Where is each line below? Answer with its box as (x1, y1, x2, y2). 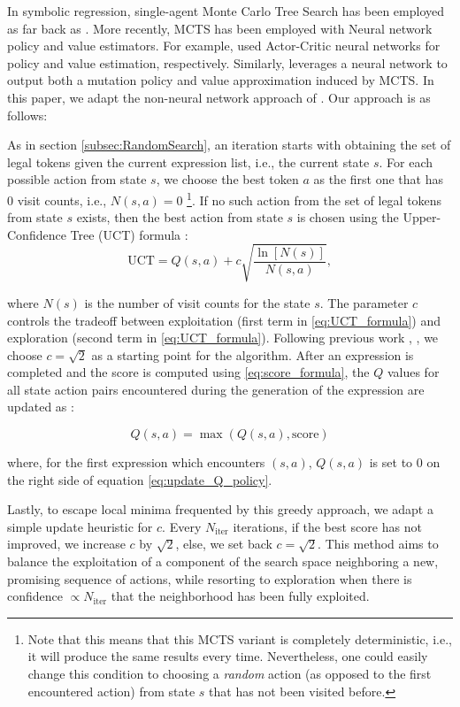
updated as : (7, 397, 74, 416)
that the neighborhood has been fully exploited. (111, 587, 370, 605)
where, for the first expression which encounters (7, 453, 265, 472)
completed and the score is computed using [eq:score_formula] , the (7, 363, 370, 381)
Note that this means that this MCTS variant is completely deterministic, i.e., (27, 629, 452, 648)
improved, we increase (7, 534, 126, 553)
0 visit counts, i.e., (7, 190, 107, 209)
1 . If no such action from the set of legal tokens (187, 188, 442, 209)
